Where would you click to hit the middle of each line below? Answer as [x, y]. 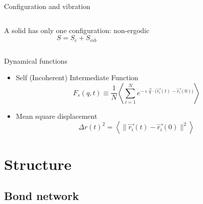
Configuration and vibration [47, 6]
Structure [38, 164]
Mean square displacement [57, 116]
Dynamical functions [36, 60]
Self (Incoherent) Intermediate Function [77, 77]
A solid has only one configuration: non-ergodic [77, 30]
